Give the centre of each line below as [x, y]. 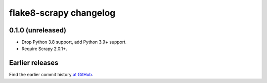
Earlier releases [34, 63]
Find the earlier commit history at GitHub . [51, 75]
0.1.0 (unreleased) [38, 30]
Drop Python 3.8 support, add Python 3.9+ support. [74, 42]
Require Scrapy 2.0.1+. [44, 49]
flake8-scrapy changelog [62, 13]
